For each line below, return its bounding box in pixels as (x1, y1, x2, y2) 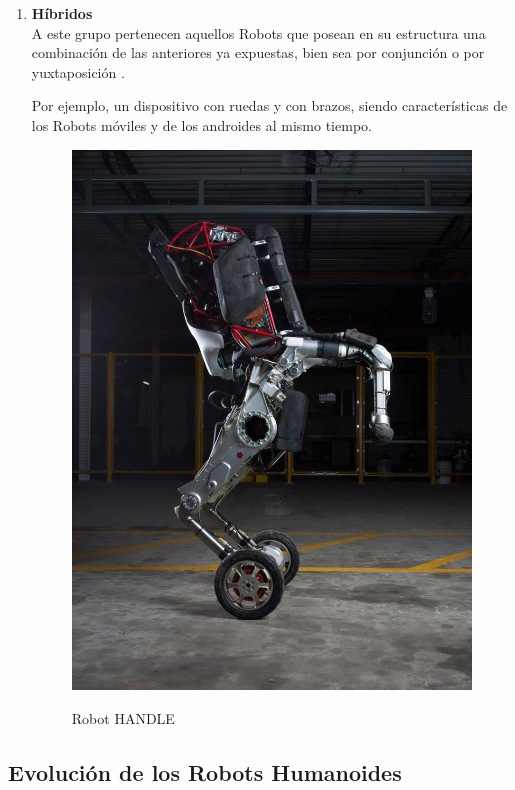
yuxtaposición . (31, 61, 125, 82)
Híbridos (31, 3, 93, 23)
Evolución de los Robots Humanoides (8, 756, 402, 787)
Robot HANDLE (71, 707, 175, 728)
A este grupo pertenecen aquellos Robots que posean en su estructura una (31, 22, 486, 43)
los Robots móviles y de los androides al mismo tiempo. (31, 114, 372, 135)
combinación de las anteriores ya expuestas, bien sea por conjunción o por (31, 42, 485, 63)
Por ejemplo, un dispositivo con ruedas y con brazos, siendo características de (31, 95, 508, 116)
